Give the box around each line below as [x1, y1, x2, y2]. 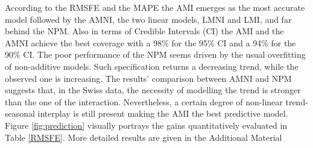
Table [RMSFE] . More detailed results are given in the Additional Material [5, 131, 282, 143]
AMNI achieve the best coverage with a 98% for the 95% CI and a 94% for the [5, 36, 296, 49]
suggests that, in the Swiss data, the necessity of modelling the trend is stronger [5, 84, 301, 96]
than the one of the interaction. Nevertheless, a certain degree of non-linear [5, 95, 283, 108]
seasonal [5, 107, 35, 120]
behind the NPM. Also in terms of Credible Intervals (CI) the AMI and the [5, 25, 284, 37]
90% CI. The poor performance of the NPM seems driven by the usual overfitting [5, 48, 306, 61]
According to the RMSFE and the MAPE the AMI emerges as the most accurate [5, 1, 305, 13]
